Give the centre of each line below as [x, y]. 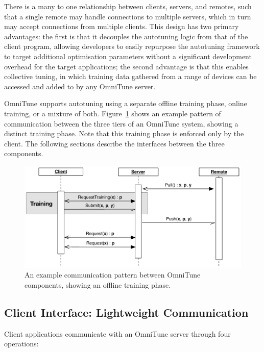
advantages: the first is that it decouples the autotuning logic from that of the [126, 36]
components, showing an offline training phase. [98, 285]
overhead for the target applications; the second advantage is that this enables [126, 66]
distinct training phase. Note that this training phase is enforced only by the [124, 133]
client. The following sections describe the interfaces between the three [114, 143]
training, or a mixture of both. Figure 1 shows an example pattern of [113, 113]
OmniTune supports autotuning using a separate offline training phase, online [126, 103]
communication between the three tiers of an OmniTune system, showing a [121, 123]
